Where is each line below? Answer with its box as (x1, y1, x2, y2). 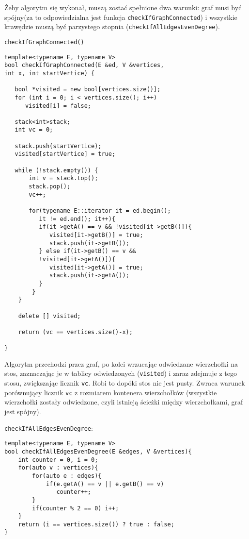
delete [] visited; (18, 312, 81, 320)
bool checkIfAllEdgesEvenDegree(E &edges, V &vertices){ (4, 448, 192, 455)
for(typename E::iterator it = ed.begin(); (29, 207, 171, 215)
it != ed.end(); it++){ (39, 215, 116, 222)
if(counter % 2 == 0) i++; (32, 505, 119, 512)
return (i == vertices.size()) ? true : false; (18, 521, 174, 528)
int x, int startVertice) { (4, 69, 95, 77)
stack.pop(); (29, 183, 71, 190)
